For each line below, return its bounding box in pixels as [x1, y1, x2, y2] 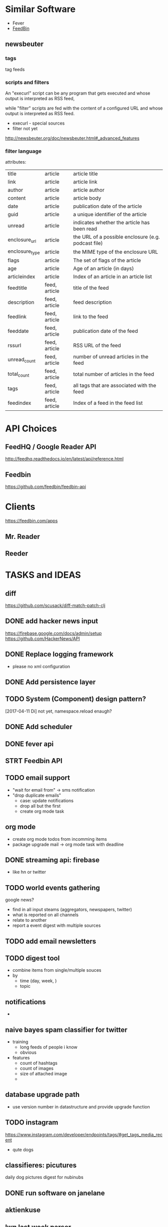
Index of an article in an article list [73, 273, 152, 280]
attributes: [5, 159, 26, 165]
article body [73, 195, 101, 202]
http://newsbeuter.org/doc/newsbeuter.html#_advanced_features [5, 135, 140, 141]
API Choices [5, 423, 57, 434]
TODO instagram [5, 1118, 58, 1127]
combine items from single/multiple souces [12, 967, 101, 973]
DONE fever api [5, 740, 54, 748]
